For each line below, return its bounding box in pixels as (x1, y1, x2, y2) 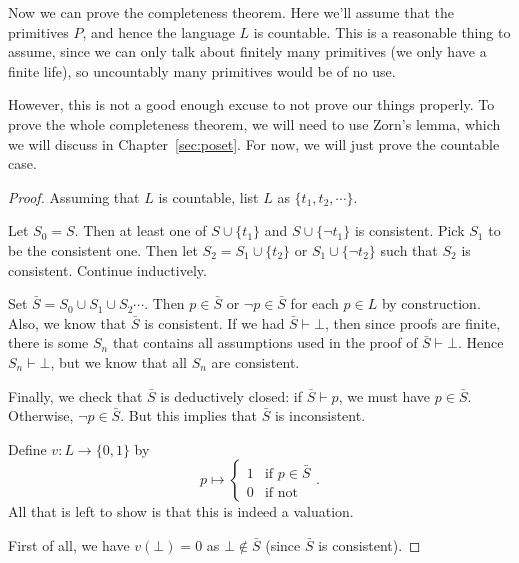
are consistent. (211, 351, 300, 372)
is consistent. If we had (144, 312, 285, 333)
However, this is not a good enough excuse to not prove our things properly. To (8, 94, 495, 115)
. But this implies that (120, 405, 258, 426)
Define (8, 438, 47, 459)
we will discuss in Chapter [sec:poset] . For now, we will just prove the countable (8, 133, 500, 154)
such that (380, 239, 438, 260)
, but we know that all (50, 351, 187, 372)
